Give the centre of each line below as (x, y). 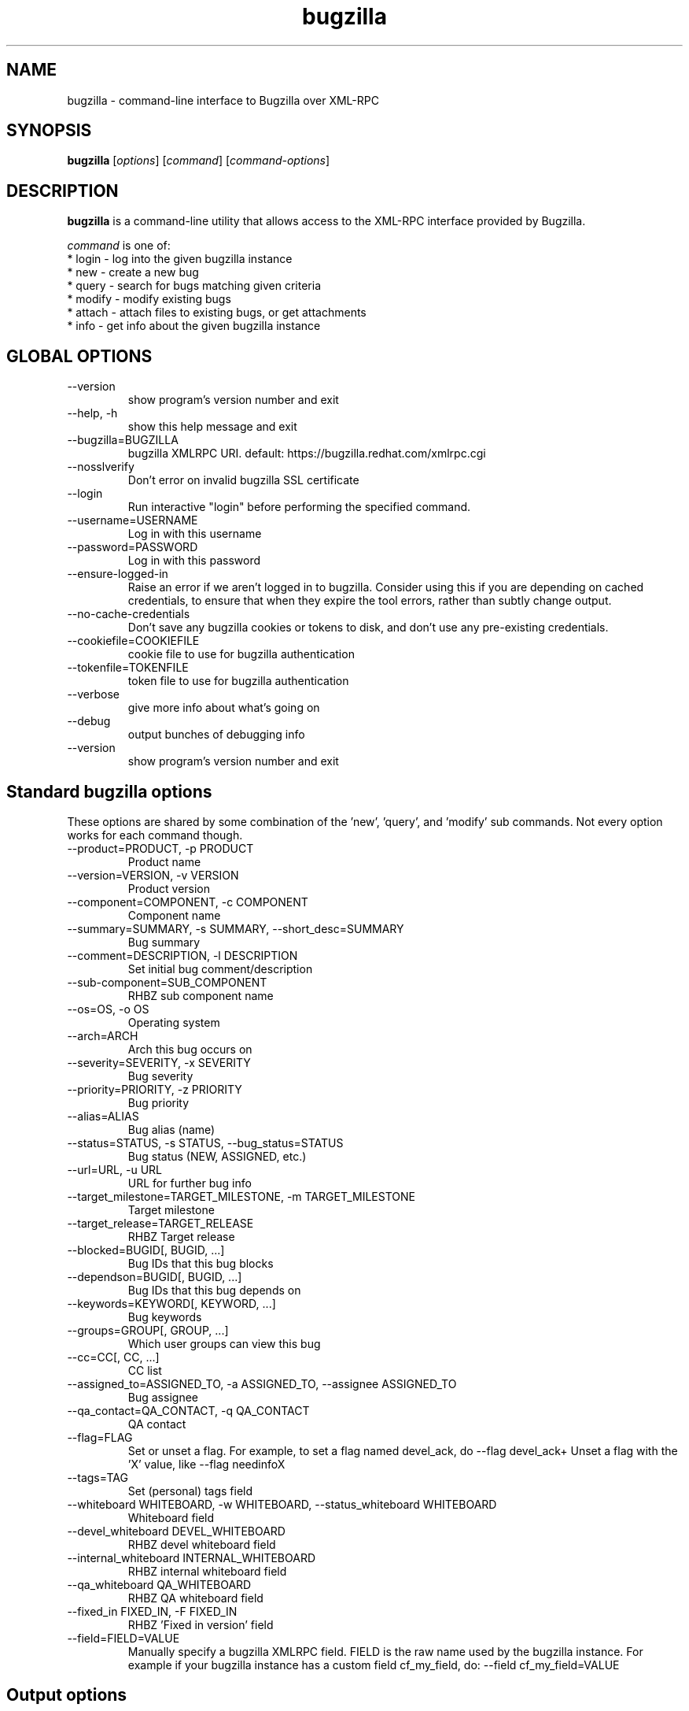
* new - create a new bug (133, 272)
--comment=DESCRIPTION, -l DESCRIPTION (182, 955)
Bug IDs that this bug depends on (214, 1290)
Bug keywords (165, 1317)
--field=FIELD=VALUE (123, 1638)
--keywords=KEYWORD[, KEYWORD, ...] (171, 1303)
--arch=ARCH (103, 1035)
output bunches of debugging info (216, 735)
